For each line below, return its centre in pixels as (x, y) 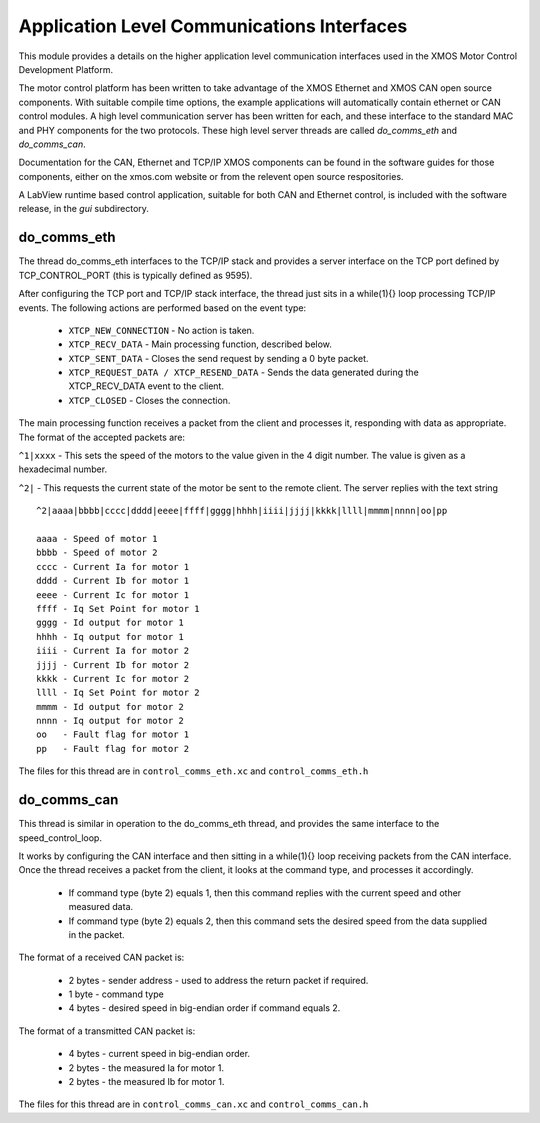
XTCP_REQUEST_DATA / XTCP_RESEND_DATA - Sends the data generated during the (243, 372)
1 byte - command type (116, 994)
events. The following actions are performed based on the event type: (162, 307)
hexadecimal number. (63, 469)
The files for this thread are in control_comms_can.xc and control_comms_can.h (193, 1104)
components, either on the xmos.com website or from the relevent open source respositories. (211, 176)
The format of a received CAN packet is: (101, 957)
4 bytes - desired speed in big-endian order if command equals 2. (204, 1008)
